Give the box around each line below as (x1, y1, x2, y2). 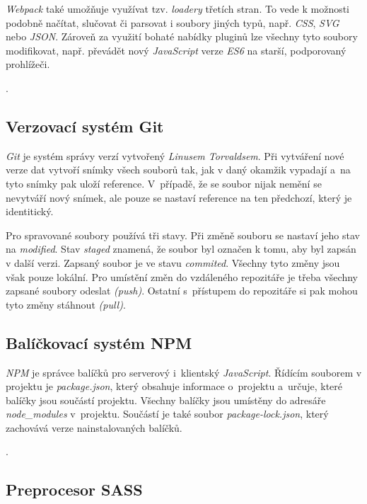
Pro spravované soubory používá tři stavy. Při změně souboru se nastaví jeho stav (6, 227, 360, 242)
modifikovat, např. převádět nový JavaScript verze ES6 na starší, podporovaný (6, 42, 346, 57)
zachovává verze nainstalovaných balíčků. (6, 420, 182, 435)
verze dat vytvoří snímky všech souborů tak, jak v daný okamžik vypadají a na (6, 162, 351, 177)
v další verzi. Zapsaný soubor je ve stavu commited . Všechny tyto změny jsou (6, 255, 340, 270)
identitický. (6, 204, 54, 219)
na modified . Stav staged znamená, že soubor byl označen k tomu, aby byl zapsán (6, 241, 356, 256)
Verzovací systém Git (6, 115, 164, 137)
